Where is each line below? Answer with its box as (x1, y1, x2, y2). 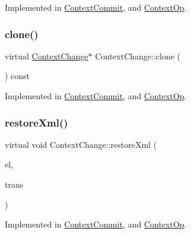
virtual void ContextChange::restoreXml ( (5, 138, 157, 150)
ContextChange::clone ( (95, 49, 181, 62)
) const (5, 69, 30, 82)
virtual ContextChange (5, 49, 88, 62)
